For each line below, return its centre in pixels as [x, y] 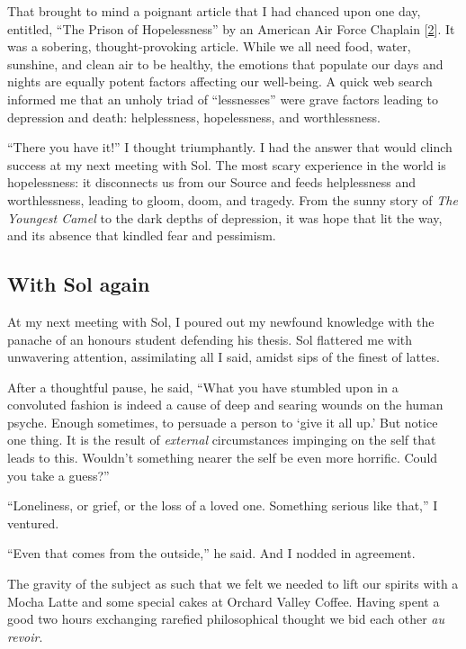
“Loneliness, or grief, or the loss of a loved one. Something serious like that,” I [223, 505]
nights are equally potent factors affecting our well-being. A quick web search [220, 81]
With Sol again [79, 284]
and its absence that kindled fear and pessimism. [142, 235]
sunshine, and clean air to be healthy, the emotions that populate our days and [225, 63]
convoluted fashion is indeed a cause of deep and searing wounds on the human [225, 405]
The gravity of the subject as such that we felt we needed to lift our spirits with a [233, 584]
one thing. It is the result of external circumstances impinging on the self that [222, 440]
